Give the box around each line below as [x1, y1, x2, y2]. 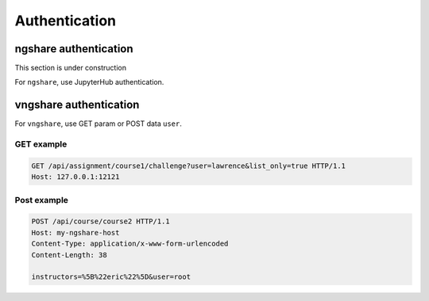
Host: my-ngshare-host [31, 228, 120, 237]
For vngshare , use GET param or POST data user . [14, 119, 183, 128]
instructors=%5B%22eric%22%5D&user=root [31, 272, 191, 281]
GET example [14, 139, 68, 150]
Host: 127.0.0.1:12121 [31, 173, 120, 181]
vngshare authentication [14, 98, 140, 112]
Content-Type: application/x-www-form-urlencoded [31, 239, 229, 249]
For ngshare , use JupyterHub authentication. [14, 78, 164, 87]
